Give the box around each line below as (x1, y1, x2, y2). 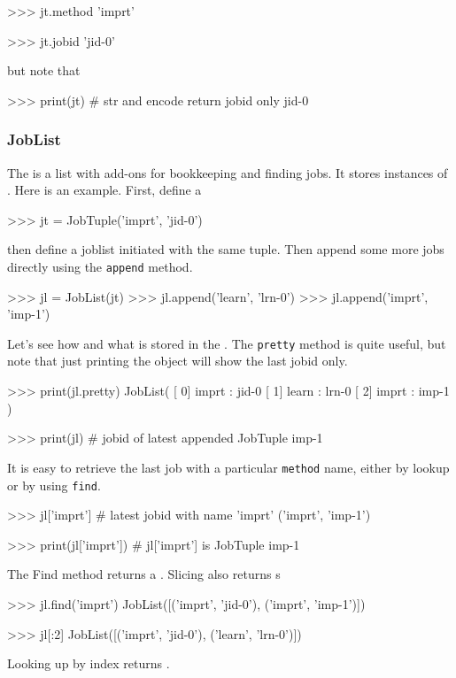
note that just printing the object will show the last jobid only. (7, 351, 348, 370)
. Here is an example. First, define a (7, 181, 202, 199)
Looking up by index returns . (7, 654, 170, 673)
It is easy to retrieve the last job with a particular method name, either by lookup (7, 458, 450, 476)
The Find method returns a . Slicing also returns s (7, 565, 281, 583)
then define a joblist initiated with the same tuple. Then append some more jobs (7, 240, 444, 258)
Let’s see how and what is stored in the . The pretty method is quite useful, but (7, 334, 446, 352)
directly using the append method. (7, 257, 193, 275)
